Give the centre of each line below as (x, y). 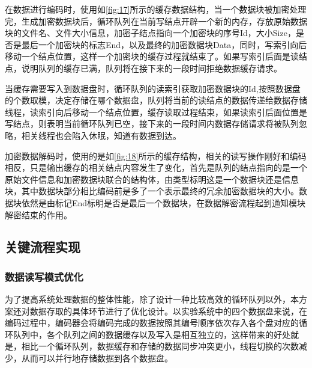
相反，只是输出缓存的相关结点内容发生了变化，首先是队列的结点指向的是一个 (156, 167)
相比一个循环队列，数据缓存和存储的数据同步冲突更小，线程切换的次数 (160, 346)
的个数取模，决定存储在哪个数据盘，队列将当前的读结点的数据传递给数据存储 (156, 100)
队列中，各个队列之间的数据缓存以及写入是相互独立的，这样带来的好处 (151, 334)
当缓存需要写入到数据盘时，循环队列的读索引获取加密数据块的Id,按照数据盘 (153, 88)
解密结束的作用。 (38, 214)
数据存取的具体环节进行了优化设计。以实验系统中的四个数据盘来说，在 (168, 311)
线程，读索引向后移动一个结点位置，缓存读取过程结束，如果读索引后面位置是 (156, 112)
